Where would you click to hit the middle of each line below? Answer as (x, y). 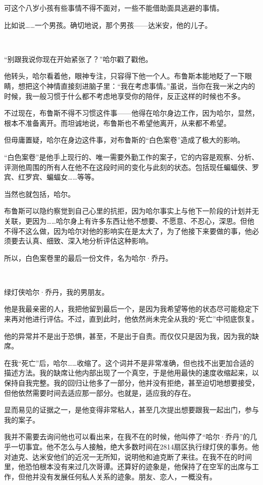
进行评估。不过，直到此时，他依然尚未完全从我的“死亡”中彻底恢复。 (145, 319)
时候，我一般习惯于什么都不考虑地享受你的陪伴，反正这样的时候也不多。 (124, 96)
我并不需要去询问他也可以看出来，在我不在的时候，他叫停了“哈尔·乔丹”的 (127, 437)
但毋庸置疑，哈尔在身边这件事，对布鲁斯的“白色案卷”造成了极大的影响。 (124, 140)
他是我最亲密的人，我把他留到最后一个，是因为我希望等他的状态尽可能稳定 (128, 309)
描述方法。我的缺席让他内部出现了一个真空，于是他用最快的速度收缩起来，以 (131, 373)
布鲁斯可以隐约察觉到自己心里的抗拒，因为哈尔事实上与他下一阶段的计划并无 (131, 211)
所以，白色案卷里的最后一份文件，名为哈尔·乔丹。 (88, 257)
